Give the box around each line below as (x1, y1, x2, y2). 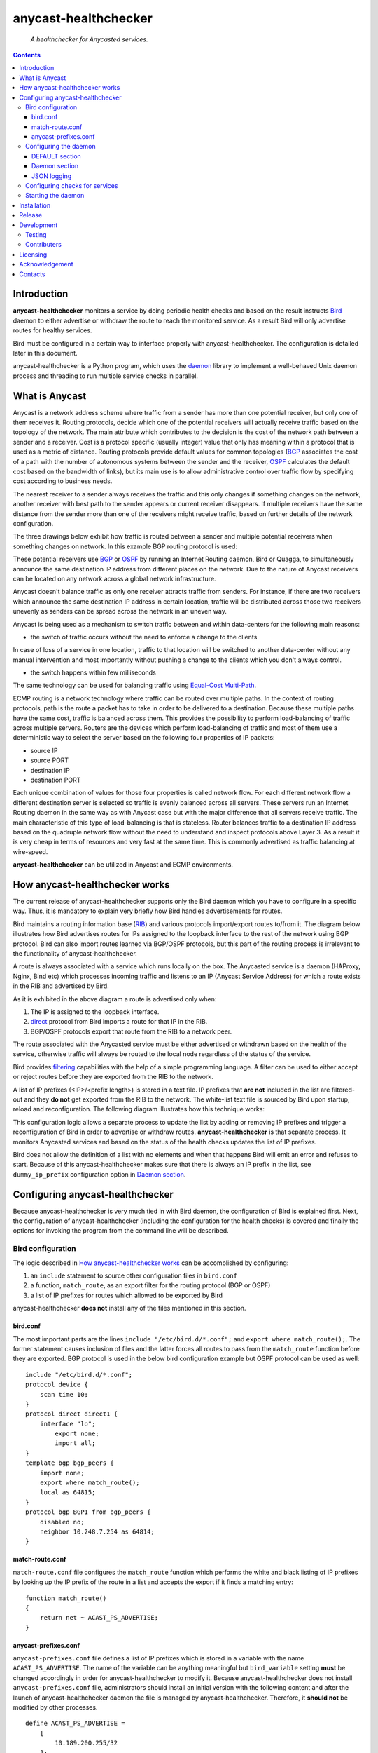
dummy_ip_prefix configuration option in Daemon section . (13, 1170, 186, 1178)
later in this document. (13, 349, 78, 357)
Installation (19, 201, 51, 210)
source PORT (30, 756, 69, 764)
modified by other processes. (13, 1703, 98, 1712)
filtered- (331, 1085, 355, 1094)
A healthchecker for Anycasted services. (30, 35, 148, 43)
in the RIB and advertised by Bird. (13, 982, 110, 990)
